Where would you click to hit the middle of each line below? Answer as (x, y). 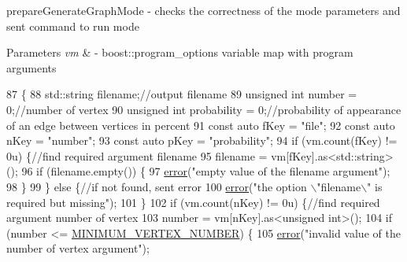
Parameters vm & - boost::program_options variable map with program (180, 52)
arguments (31, 67)
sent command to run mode (73, 26)
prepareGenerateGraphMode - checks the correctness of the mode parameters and (203, 10)
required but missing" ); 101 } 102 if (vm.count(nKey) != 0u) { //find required (193, 202)
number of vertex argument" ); (78, 248)
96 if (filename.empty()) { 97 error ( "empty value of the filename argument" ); (206, 171)
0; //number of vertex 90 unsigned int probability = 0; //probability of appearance (204, 109)
